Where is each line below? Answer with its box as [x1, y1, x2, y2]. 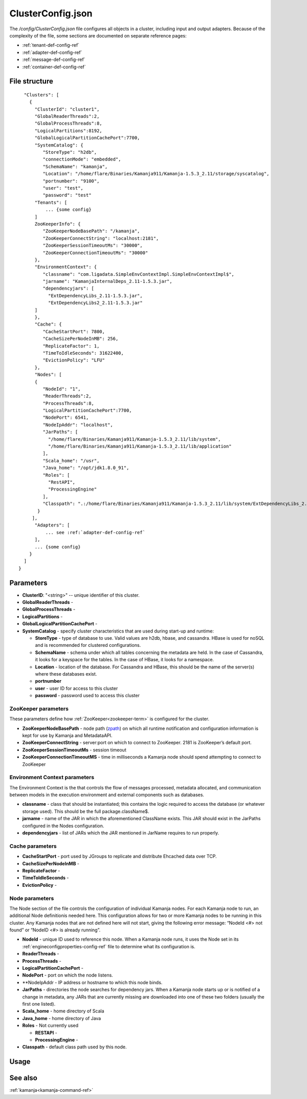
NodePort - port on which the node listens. [22, 972, 114, 979]
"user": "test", [42, 185, 84, 191]
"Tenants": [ [34, 199, 68, 205]
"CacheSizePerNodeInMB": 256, [42, 336, 119, 342]
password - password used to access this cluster [35, 693, 140, 699]
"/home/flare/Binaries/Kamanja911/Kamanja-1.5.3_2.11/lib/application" [48, 443, 232, 450]
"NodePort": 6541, [42, 415, 89, 420]
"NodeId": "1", [42, 386, 81, 392]
